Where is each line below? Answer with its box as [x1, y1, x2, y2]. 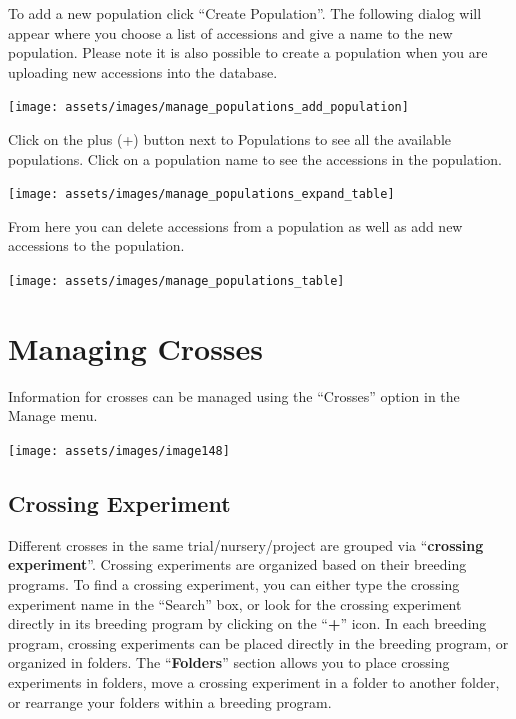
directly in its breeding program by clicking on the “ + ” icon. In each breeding [8, 613, 487, 634]
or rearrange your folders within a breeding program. [8, 691, 332, 712]
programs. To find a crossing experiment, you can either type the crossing [8, 574, 460, 595]
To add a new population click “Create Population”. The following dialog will [8, 3, 482, 23]
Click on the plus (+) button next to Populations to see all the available [8, 129, 451, 150]
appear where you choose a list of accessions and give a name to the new [8, 22, 453, 43]
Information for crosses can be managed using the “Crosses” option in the [8, 385, 460, 406]
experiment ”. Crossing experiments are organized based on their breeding [8, 554, 467, 575]
